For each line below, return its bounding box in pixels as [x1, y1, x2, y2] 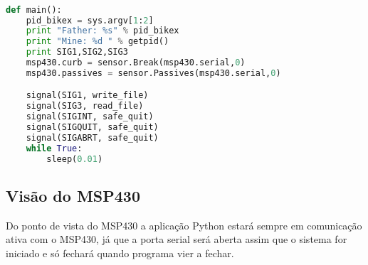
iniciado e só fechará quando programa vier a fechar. [6, 245, 234, 260]
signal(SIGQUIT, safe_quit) [26, 122, 159, 133]
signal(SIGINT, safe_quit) [26, 112, 154, 122]
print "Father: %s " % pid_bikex [26, 26, 179, 36]
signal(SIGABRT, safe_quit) [26, 132, 159, 143]
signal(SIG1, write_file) [26, 90, 149, 101]
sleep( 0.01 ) [46, 153, 103, 164]
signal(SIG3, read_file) [26, 101, 144, 112]
